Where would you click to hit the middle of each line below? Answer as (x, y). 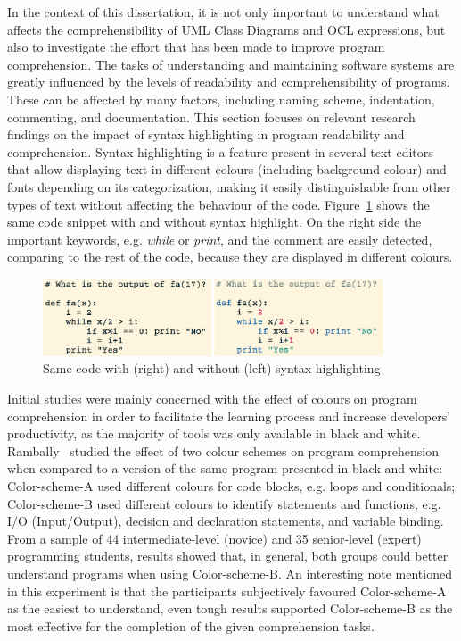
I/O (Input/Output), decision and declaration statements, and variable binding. (226, 521)
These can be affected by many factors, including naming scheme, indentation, (221, 99)
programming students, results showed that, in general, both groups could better (228, 556)
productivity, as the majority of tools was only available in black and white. (214, 433)
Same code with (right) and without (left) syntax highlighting (212, 368)
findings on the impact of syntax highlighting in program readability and (206, 134)
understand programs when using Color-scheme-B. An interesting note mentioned (230, 573)
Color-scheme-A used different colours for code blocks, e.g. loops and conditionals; (231, 485)
